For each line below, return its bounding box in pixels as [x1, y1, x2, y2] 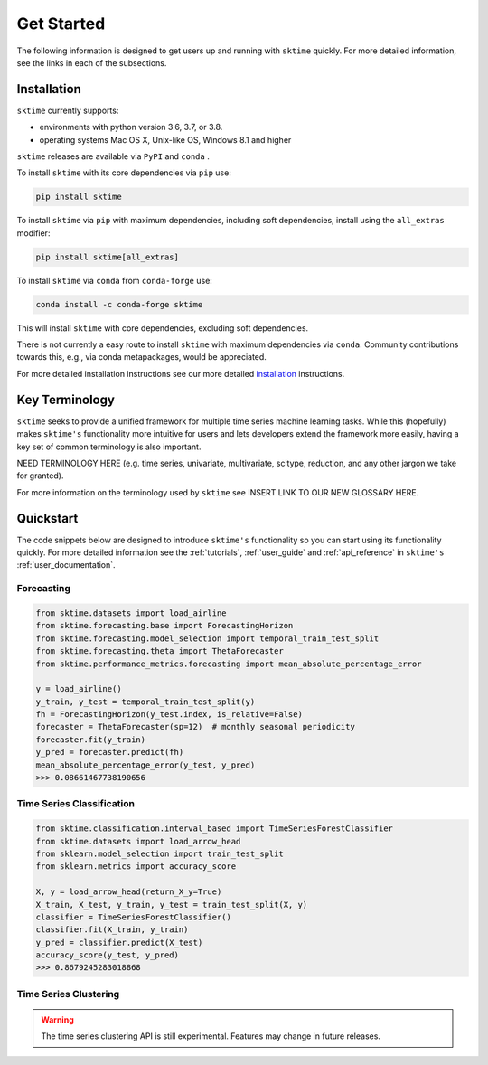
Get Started [16, 14, 106, 33]
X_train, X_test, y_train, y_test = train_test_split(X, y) [35, 900, 308, 909]
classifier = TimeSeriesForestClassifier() [35, 911, 232, 922]
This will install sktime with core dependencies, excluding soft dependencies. [16, 322, 309, 334]
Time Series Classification [16, 797, 136, 810]
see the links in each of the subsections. [16, 57, 167, 68]
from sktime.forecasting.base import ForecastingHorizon [35, 620, 294, 631]
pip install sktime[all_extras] [35, 251, 180, 262]
